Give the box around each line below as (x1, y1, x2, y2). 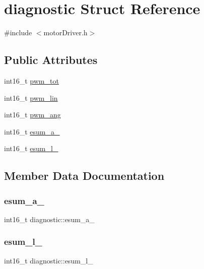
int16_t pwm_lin (4, 92, 58, 103)
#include (4, 27, 32, 38)
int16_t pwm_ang (4, 109, 61, 120)
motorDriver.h (43, 27, 88, 38)
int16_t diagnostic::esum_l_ (4, 255, 93, 265)
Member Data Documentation (4, 168, 165, 183)
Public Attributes (4, 52, 98, 68)
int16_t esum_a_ (4, 126, 60, 137)
